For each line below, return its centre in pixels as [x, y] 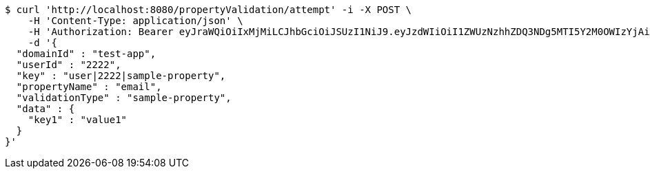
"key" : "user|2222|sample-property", [121, 76]
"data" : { [45, 109]
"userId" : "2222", [69, 65]
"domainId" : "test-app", [86, 54]
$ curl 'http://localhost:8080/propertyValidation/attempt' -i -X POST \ [209, 10]
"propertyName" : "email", [89, 87]
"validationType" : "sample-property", [124, 98]
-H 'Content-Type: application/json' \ [135, 21]
